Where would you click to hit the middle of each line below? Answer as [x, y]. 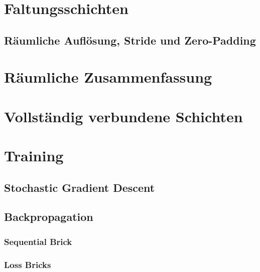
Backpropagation [49, 217]
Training [34, 156]
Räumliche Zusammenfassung [108, 77]
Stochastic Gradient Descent [80, 187]
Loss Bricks [28, 264]
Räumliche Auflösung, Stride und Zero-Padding [130, 40]
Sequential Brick [38, 241]
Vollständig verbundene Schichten [123, 116]
